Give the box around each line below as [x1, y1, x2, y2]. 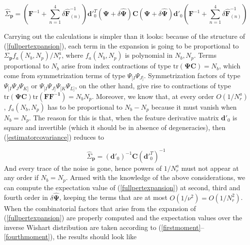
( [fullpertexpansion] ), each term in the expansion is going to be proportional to [4, 40, 239, 50]
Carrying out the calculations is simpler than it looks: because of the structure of [4, 31, 245, 41]
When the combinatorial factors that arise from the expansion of [4, 203, 196, 213]
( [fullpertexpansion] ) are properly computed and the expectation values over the [4, 212, 242, 223]
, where [61, 50, 83, 60]
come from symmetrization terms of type [4, 70, 125, 80]
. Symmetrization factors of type [144, 70, 240, 80]
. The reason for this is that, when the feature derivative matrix [29, 112, 219, 122]
